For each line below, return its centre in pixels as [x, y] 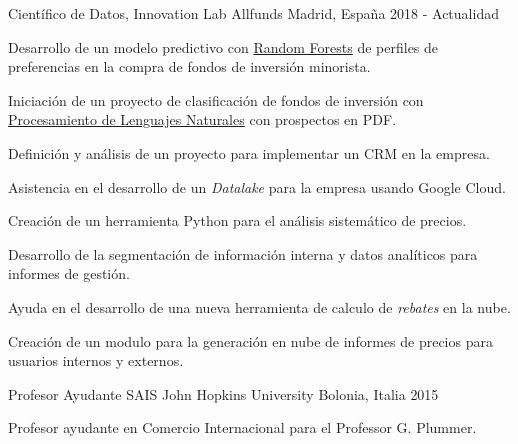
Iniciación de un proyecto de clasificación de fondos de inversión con [216, 99]
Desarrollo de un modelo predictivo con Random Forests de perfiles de [223, 46]
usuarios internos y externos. [96, 360]
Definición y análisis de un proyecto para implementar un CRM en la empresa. [249, 152]
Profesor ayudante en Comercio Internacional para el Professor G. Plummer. [242, 427]
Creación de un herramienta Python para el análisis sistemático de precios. [237, 220]
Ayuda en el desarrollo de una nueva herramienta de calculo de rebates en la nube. [259, 306]
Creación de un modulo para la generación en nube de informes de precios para [250, 340]
